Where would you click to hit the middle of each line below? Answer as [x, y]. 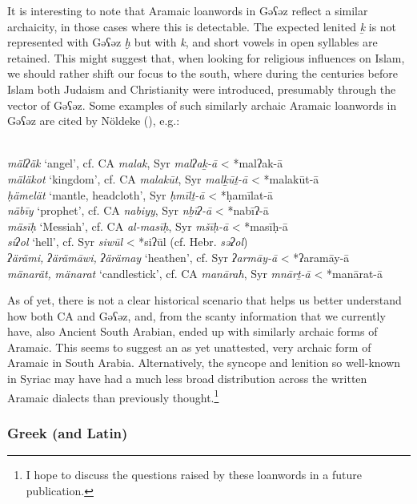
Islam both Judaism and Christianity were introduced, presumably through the [202, 89]
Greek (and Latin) [68, 432]
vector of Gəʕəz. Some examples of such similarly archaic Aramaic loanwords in [202, 105]
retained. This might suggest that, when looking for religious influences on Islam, [206, 57]
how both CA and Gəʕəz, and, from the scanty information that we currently [196, 315]
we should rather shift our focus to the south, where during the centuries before [202, 73]
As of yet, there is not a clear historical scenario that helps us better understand [204, 300]
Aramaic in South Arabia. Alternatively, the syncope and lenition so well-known [204, 363]
